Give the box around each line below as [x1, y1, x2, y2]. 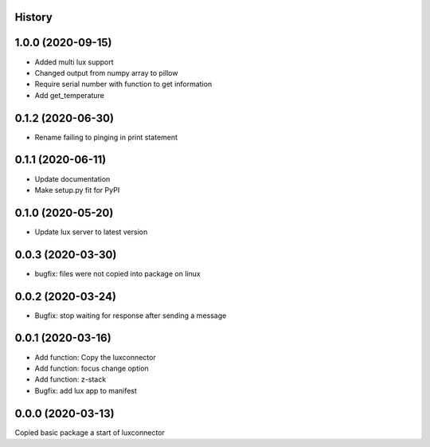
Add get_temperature [34, 90, 105, 100]
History [14, 10, 53, 24]
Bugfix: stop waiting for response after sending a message [34, 311, 227, 320]
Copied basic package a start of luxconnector [14, 427, 165, 437]
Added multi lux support [34, 57, 115, 67]
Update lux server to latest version [34, 227, 148, 237]
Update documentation [34, 174, 111, 183]
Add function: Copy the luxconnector [34, 352, 156, 362]
